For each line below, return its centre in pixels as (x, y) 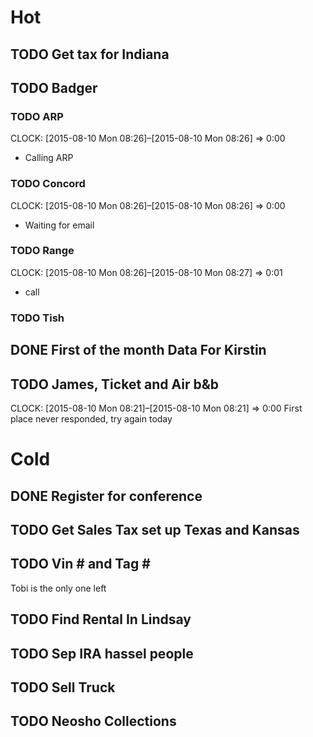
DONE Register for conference (106, 496)
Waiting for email (59, 225)
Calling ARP (49, 158)
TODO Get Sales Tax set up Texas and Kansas (155, 529)
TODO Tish (37, 318)
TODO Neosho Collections (93, 721)
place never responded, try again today (91, 418)
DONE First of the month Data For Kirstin (138, 350)
